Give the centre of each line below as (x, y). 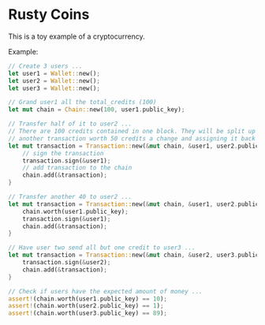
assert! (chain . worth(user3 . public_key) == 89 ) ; (88, 313)
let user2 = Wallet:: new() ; (54, 80)
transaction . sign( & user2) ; (67, 263)
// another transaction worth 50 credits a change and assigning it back (132, 138)
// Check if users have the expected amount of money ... (105, 291)
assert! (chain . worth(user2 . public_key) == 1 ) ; (86, 306)
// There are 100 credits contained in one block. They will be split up (132, 132)
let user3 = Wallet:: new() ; (54, 88)
